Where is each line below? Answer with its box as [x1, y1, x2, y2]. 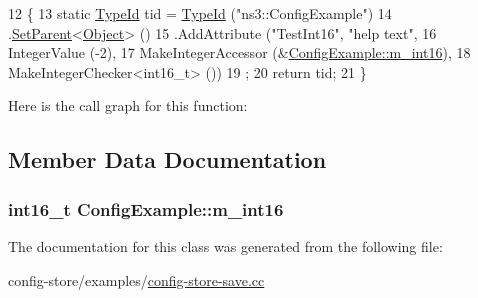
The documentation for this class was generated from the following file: [8, 235, 443, 256]
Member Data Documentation [8, 144, 327, 175]
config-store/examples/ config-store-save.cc [8, 269, 265, 290]
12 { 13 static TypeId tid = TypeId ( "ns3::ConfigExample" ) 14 [8, 3, 392, 23]
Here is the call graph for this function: [8, 95, 248, 116]
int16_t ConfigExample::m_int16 [8, 196, 284, 221]
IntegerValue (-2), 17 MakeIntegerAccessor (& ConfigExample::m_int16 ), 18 [8, 42, 471, 63]
